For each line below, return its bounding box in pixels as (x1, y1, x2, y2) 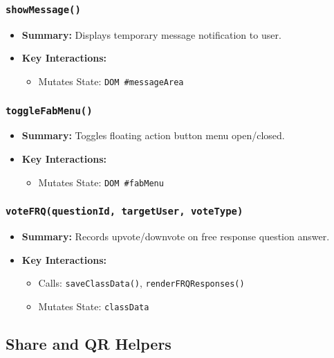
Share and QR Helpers (6, 332, 171, 354)
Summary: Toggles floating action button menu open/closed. (21, 128, 285, 143)
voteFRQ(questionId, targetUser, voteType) (6, 206, 243, 217)
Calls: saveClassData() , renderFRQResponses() (38, 276, 245, 290)
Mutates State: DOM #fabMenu (38, 174, 164, 189)
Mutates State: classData (38, 298, 149, 313)
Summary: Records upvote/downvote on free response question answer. (21, 229, 330, 244)
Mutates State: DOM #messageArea (38, 73, 184, 88)
